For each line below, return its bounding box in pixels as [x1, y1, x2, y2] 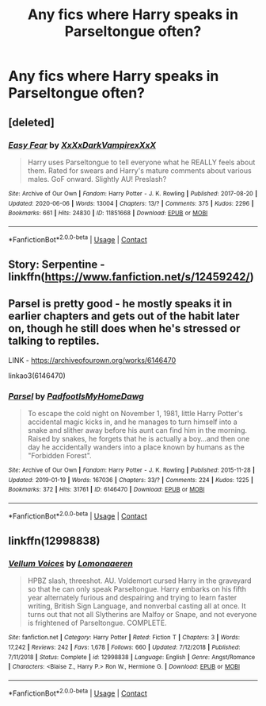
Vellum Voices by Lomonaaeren [8, 557, 133, 569]
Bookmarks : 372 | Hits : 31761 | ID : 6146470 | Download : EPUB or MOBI [8, 486, 205, 494]
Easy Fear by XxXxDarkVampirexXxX [8, 139, 157, 150]
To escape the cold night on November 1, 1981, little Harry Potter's [27, 409, 243, 418]
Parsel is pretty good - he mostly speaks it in [8, 297, 233, 311]
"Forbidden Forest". [27, 451, 93, 460]
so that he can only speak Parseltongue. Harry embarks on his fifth [27, 584, 247, 594]
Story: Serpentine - [8, 257, 105, 271]
